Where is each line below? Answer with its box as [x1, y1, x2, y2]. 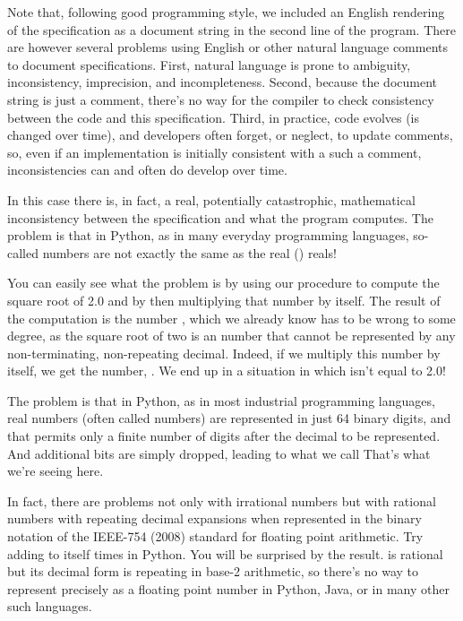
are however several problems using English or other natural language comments [7, 38, 448, 56]
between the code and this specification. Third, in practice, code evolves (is [7, 108, 420, 126]
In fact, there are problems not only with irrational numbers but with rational [7, 491, 436, 510]
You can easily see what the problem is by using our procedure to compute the [7, 273, 440, 292]
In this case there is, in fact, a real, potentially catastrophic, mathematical [7, 190, 416, 209]
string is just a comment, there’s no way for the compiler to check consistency [7, 90, 434, 108]
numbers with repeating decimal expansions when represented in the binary [7, 509, 422, 528]
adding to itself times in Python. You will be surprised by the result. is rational [7, 544, 443, 563]
